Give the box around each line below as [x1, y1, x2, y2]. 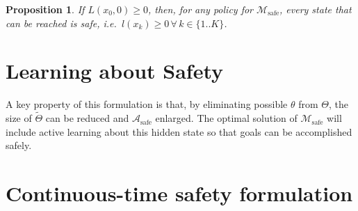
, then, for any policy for [147, 2, 254, 16]
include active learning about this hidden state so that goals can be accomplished [6, 124, 352, 139]
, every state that [279, 2, 352, 16]
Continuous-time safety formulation [6, 179, 353, 208]
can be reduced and [45, 111, 129, 125]
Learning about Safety [6, 56, 224, 85]
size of [6, 111, 32, 125]
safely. [6, 138, 32, 153]
